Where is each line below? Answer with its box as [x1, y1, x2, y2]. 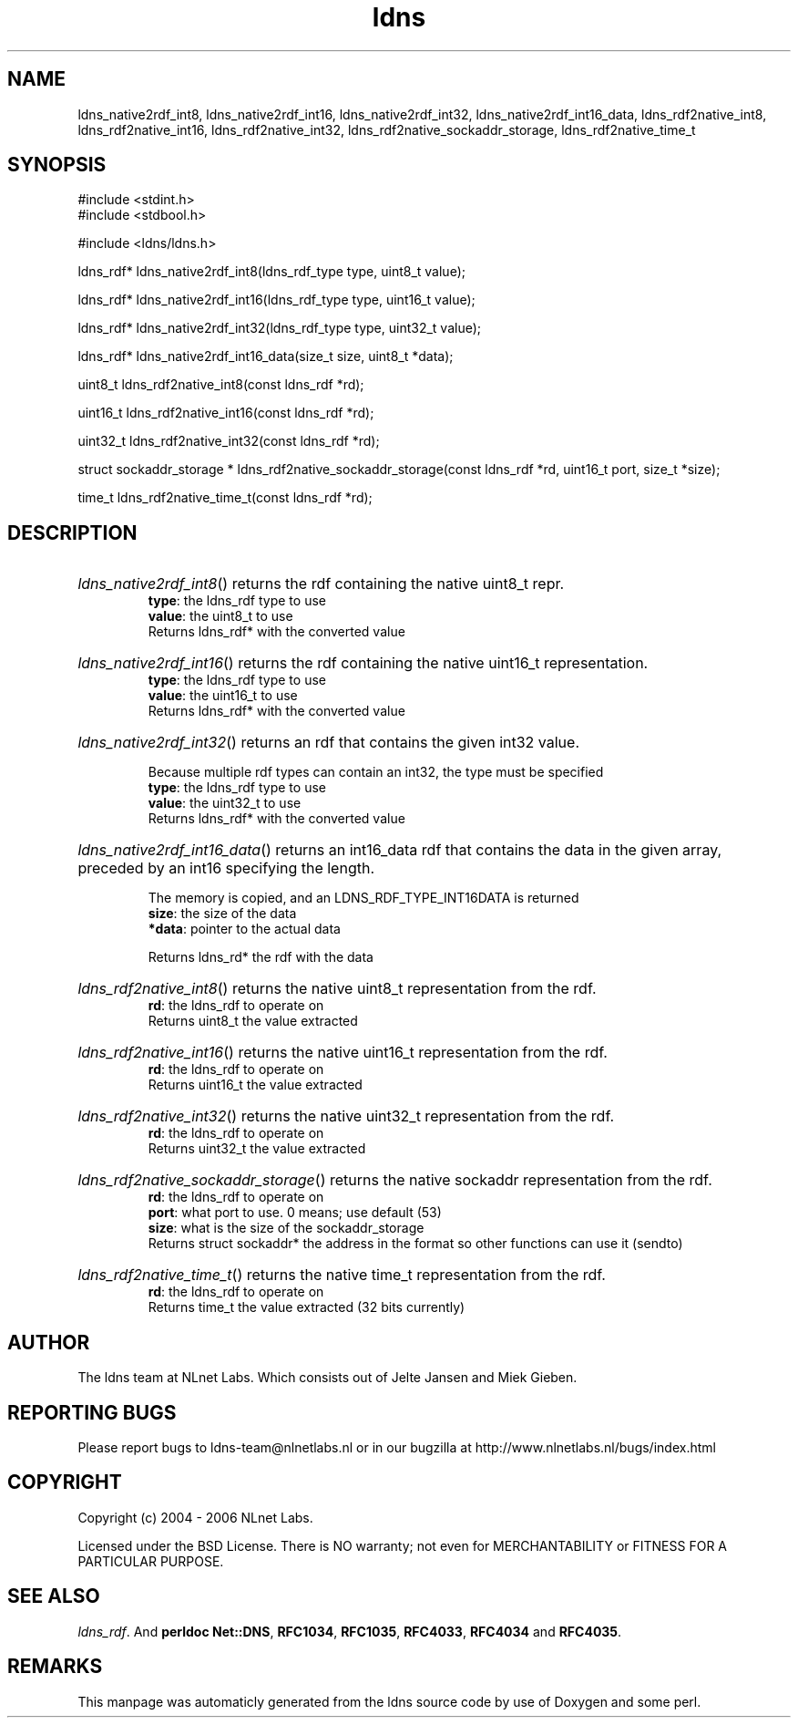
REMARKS [7, 1655, 103, 1679]
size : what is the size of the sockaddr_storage [148, 1220, 425, 1236]
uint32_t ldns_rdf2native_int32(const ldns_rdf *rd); [77, 433, 380, 449]
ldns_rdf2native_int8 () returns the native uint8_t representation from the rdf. [77, 979, 597, 998]
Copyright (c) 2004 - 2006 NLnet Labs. [77, 1509, 313, 1525]
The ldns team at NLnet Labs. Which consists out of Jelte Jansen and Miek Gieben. [77, 1369, 578, 1386]
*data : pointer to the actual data [148, 921, 341, 937]
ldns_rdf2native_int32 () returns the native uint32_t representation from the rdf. [77, 1107, 615, 1126]
